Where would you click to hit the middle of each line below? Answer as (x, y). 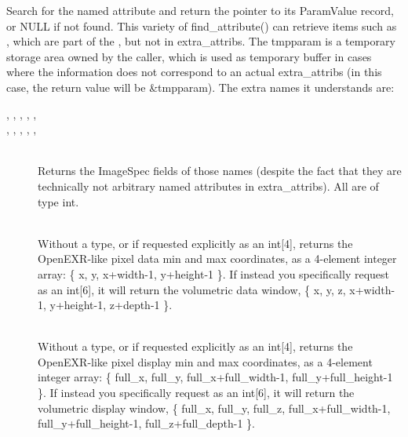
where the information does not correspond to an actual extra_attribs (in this (194, 72)
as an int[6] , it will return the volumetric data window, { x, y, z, (192, 289)
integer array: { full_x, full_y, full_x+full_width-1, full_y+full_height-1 (215, 377)
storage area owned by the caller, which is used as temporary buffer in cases (189, 56)
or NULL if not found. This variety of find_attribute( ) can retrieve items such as (202, 25)
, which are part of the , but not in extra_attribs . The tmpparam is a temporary (201, 41)
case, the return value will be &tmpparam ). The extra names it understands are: (200, 87)
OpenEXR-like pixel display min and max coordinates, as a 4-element (205, 361)
